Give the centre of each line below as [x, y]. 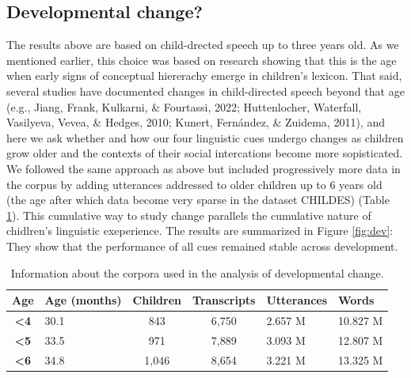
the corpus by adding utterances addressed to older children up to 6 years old [194, 184]
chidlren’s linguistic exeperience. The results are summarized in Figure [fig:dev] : [200, 231]
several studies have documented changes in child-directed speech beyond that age [205, 91]
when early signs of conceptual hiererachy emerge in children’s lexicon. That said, [204, 76]
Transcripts [224, 300]
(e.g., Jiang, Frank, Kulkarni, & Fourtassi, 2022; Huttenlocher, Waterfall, [184, 106]
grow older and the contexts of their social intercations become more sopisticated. [205, 153]
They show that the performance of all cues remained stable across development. [202, 246]
